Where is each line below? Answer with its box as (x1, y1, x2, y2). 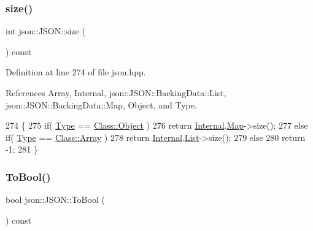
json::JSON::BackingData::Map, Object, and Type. (6, 98, 197, 111)
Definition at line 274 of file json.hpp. (6, 66, 146, 78)
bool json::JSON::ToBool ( (6, 193, 105, 206)
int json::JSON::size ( (6, 25, 85, 37)
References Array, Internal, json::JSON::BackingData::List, (6, 86, 226, 99)
